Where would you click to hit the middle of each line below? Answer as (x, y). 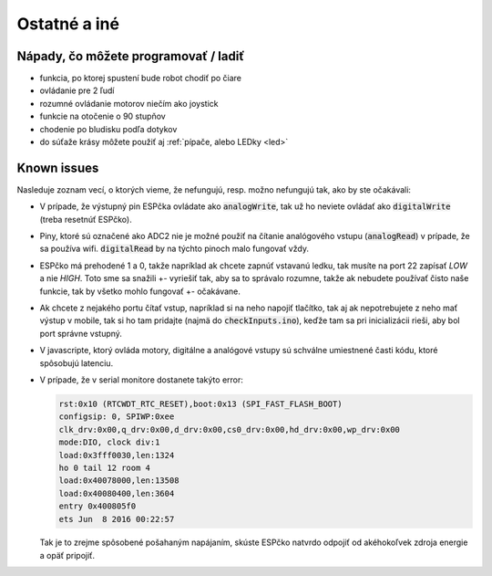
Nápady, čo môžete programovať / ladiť (131, 56)
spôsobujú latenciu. (77, 363)
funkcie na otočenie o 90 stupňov (102, 116)
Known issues (58, 168)
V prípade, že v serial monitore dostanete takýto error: (141, 380)
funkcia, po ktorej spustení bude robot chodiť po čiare (140, 79)
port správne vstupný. (81, 333)
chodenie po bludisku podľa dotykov (108, 129)
